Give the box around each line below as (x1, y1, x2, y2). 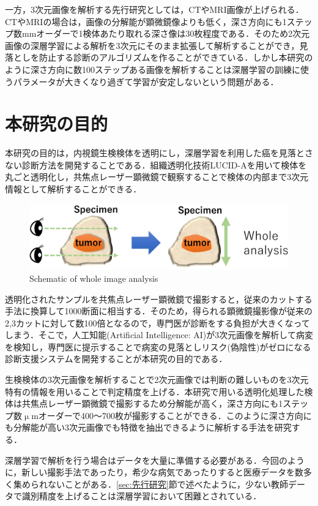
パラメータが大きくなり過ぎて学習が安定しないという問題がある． (13, 75, 279, 88)
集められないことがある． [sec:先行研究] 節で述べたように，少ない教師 (13, 477, 288, 490)
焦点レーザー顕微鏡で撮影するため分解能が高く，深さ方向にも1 (30, 397, 283, 410)
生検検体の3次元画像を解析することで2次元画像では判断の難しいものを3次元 (5, 373, 309, 386)
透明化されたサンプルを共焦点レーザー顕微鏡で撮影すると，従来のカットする (5, 292, 312, 305)
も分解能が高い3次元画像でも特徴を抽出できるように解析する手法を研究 (5, 421, 292, 434)
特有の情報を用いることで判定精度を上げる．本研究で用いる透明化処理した (5, 385, 305, 398)
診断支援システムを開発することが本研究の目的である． (5, 352, 227, 365)
